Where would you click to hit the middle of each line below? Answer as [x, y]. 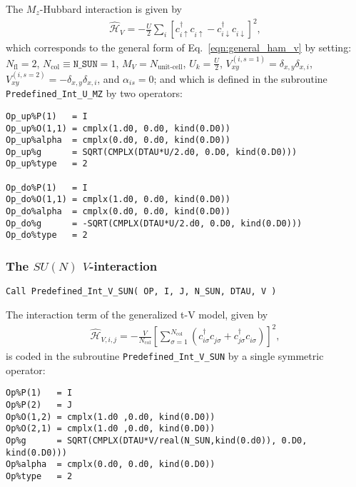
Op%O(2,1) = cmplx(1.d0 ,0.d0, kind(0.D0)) [111, 429]
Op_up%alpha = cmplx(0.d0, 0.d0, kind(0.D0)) [118, 140]
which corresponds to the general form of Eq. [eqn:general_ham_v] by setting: [179, 47]
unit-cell [170, 67]
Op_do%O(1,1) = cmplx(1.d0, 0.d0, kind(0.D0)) [118, 200]
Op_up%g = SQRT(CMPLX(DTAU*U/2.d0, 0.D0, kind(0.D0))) [152, 152]
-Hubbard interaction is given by [111, 9]
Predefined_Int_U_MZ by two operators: [94, 93]
